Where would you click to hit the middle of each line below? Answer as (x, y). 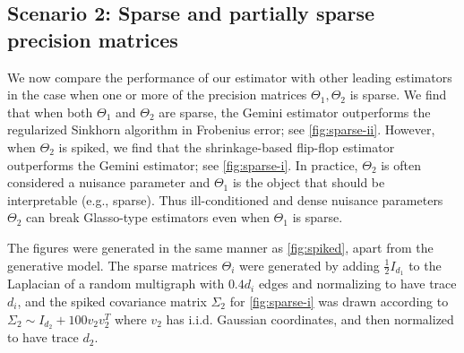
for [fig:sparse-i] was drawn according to (339, 301)
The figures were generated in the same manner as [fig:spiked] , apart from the (220, 247)
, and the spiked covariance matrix (112, 301)
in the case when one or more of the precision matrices (157, 95)
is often (401, 164)
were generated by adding (309, 265)
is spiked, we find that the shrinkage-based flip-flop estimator (227, 146)
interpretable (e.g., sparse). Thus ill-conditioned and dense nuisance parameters (225, 199)
